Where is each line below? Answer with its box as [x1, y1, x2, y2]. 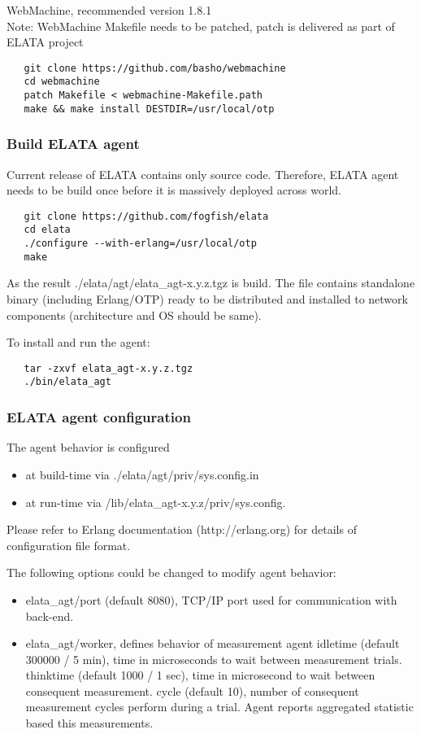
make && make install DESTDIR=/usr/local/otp [24, 103, 275, 115]
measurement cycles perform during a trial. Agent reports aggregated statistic [25, 698, 414, 715]
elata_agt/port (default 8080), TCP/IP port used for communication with [25, 591, 397, 608]
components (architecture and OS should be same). [7, 306, 262, 323]
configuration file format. [7, 536, 131, 553]
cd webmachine [24, 76, 100, 88]
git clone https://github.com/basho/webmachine [24, 62, 286, 74]
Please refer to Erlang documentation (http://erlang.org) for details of [7, 521, 357, 538]
